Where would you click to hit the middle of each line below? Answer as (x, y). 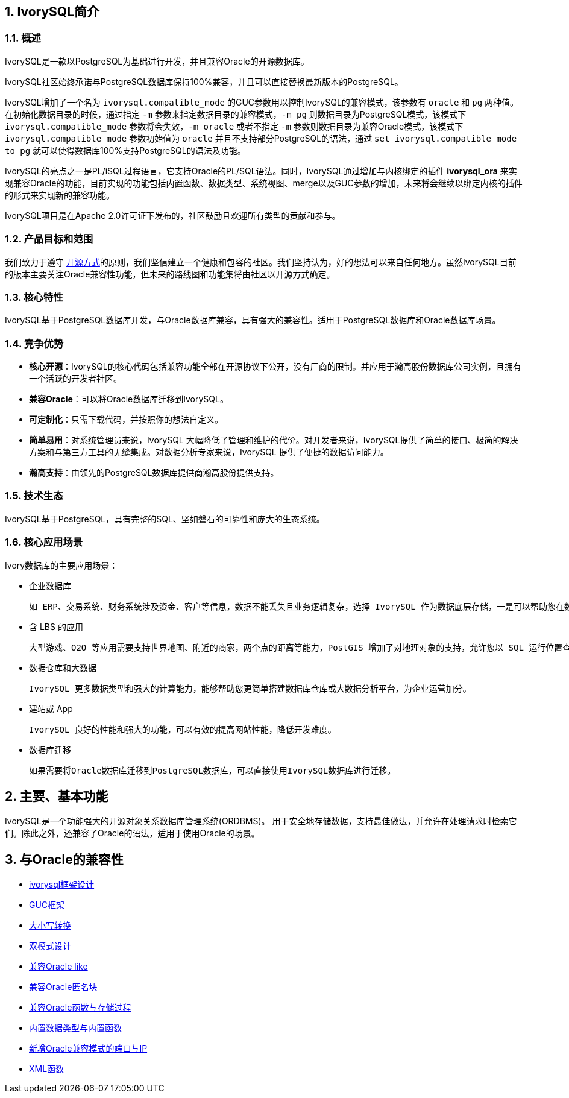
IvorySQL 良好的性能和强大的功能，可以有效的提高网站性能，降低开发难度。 (183, 729)
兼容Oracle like (58, 967)
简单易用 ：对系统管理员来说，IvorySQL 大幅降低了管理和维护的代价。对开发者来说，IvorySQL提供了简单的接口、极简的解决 (274, 440)
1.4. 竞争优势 (34, 343)
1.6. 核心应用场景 (44, 542)
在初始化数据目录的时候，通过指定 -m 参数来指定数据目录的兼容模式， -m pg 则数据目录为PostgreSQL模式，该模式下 (236, 114)
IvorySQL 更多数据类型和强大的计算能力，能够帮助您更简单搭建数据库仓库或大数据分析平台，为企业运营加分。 (250, 688)
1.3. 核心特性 (34, 297)
